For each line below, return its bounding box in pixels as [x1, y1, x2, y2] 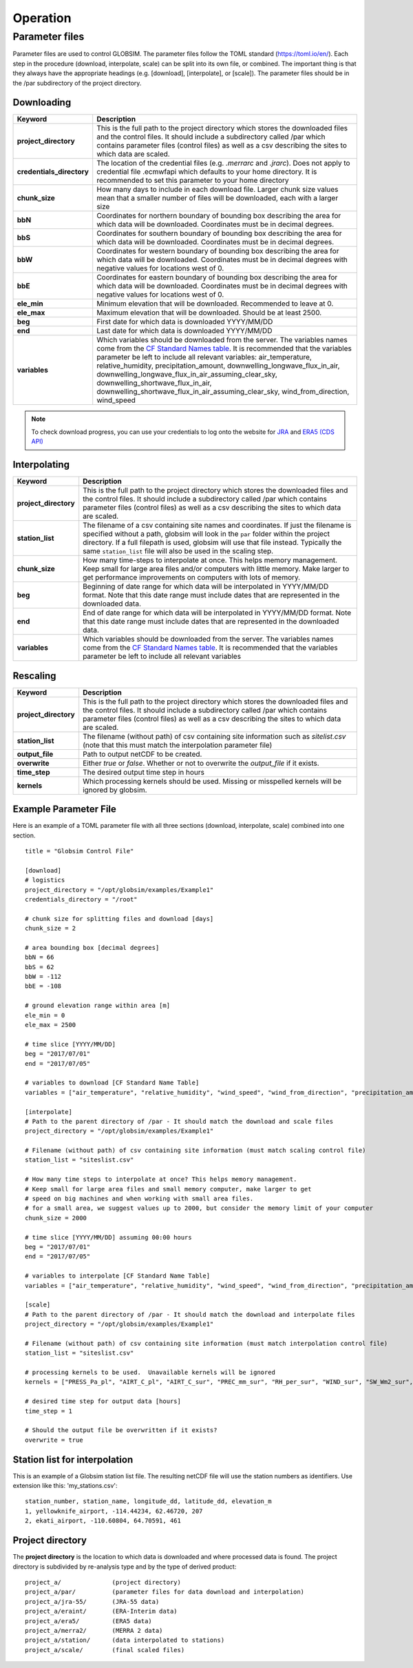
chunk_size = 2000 [25, 1214, 87, 1222]
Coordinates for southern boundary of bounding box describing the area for [96, 228, 342, 238]
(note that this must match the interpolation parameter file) [83, 740, 273, 750]
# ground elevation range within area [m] [25, 1002, 171, 1010]
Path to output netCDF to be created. [83, 749, 202, 759]
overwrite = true [25, 1436, 83, 1444]
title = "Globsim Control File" [25, 847, 134, 855]
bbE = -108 [25, 982, 62, 990]
